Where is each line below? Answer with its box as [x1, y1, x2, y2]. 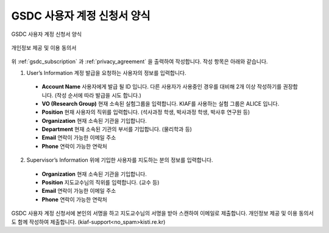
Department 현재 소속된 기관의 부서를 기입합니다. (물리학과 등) [41, 125, 192, 133]
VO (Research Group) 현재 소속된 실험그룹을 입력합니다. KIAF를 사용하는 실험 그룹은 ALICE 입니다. [41, 100, 280, 107]
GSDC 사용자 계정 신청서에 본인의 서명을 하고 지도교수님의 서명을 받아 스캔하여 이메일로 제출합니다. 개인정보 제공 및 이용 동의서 [11, 210, 314, 217]
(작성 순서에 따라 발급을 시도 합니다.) [54, 91, 141, 99]
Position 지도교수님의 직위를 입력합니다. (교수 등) [41, 179, 160, 186]
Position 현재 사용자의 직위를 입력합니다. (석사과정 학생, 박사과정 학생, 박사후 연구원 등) [41, 108, 250, 116]
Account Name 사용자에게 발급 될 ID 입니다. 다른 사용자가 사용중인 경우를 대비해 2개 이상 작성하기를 [41, 83, 282, 91]
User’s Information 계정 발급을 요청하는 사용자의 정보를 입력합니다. [26, 69, 186, 76]
